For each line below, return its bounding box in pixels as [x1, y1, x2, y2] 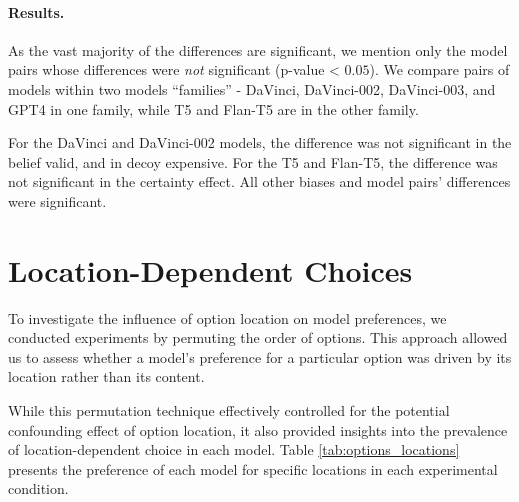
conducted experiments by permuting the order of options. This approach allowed [8, 327, 508, 348]
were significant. [8, 190, 107, 211]
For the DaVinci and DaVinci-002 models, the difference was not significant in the [8, 132, 512, 153]
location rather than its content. [8, 366, 205, 387]
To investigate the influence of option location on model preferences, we [8, 307, 447, 328]
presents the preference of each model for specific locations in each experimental [8, 458, 498, 479]
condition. [8, 478, 69, 499]
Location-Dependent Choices [8, 249, 413, 290]
